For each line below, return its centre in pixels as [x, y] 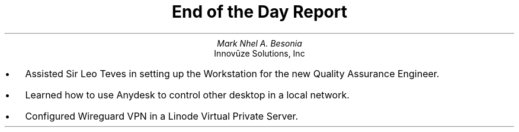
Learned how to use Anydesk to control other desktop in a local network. [187, 95]
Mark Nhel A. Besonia [259, 43]
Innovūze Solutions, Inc [259, 53]
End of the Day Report [259, 12]
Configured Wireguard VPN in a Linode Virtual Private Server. [162, 116]
